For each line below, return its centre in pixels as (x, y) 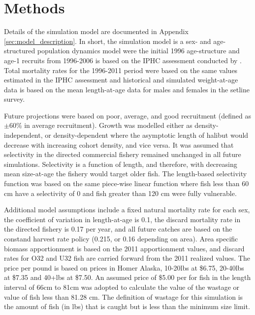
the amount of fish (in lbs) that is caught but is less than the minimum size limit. (127, 306)
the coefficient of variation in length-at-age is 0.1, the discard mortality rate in (122, 219)
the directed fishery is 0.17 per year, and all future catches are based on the (118, 229)
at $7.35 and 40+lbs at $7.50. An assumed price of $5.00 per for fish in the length (127, 277)
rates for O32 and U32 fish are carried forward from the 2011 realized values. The (127, 258)
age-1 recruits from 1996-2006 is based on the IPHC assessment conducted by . (123, 60)
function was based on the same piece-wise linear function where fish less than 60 (127, 183)
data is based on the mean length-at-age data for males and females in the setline (127, 89)
